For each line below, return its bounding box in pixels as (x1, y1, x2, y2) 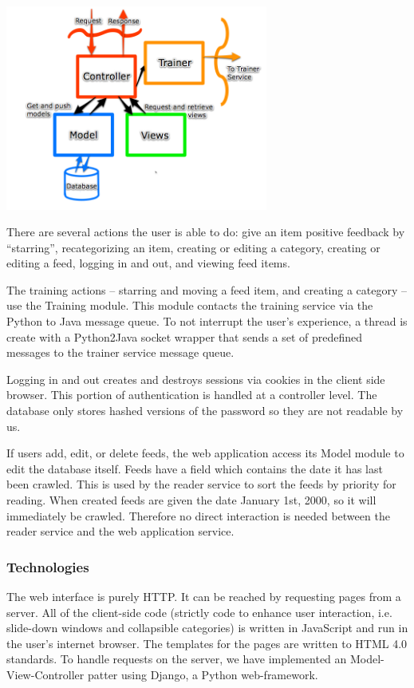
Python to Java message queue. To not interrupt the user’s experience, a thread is (6, 313, 408, 330)
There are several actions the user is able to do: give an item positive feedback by (6, 223, 405, 240)
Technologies (6, 556, 89, 576)
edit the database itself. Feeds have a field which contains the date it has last (6, 460, 383, 476)
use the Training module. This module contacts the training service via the (6, 297, 373, 314)
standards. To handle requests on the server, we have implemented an (6, 650, 347, 667)
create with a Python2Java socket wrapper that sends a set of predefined (6, 328, 363, 345)
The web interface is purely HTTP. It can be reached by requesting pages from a (6, 588, 401, 604)
